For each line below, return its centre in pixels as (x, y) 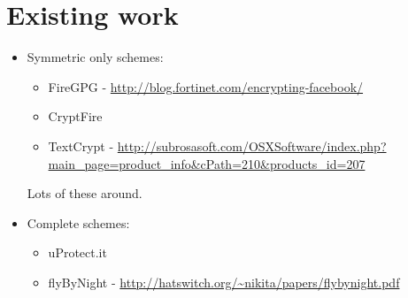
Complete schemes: (78, 222)
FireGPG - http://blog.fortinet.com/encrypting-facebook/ (206, 86)
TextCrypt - (81, 145)
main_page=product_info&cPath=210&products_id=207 (207, 163)
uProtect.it (77, 252)
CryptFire (75, 116)
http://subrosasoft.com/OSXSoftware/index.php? (252, 145)
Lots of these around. (85, 193)
